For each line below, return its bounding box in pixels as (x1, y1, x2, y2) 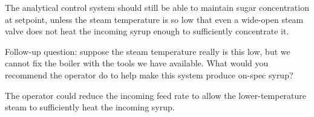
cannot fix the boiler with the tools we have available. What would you (5, 57, 269, 69)
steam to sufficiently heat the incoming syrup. (5, 101, 175, 113)
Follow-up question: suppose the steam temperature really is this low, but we (5, 45, 290, 57)
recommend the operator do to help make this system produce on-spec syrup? (5, 68, 293, 81)
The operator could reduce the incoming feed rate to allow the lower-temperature (5, 89, 307, 101)
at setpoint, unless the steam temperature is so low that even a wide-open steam (5, 13, 304, 25)
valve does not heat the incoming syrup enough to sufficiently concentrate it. (5, 25, 289, 37)
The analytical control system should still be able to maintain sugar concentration (5, 1, 309, 13)
